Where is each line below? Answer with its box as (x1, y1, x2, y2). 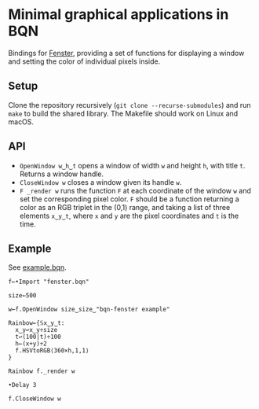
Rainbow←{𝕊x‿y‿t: (8, 319, 65, 327)
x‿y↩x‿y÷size (15, 326, 58, 334)
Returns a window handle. (19, 169, 104, 179)
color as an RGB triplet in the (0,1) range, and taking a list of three (19, 202, 231, 212)
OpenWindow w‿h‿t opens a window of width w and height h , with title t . (19, 160, 246, 170)
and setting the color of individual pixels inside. (8, 57, 161, 66)
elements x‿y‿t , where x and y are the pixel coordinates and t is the (19, 211, 239, 220)
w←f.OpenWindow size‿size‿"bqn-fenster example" (8, 305, 170, 314)
